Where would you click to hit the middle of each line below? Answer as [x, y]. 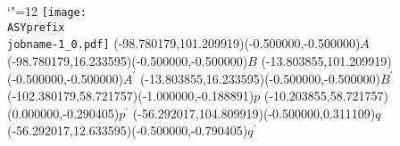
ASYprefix [36, 27]
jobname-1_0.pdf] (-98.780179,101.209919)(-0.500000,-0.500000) [184, 43]
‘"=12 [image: [47, 11]
